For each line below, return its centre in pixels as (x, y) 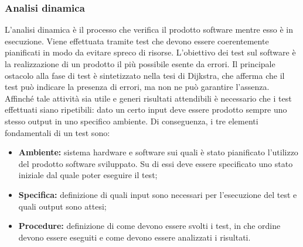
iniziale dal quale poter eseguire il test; (88, 175)
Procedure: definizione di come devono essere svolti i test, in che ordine (149, 226)
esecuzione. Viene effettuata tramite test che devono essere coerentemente (137, 41)
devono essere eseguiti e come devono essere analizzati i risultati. (135, 237)
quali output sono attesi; (62, 206)
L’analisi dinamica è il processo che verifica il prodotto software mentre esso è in (149, 29)
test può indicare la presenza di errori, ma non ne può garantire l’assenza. (137, 87)
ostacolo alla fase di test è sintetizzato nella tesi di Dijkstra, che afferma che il (145, 75)
